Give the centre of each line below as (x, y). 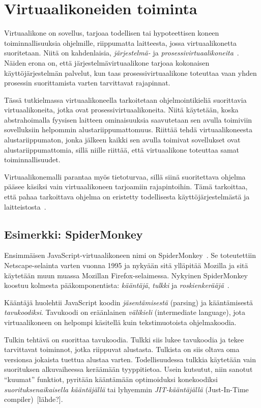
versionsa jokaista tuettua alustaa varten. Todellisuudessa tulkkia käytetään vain (130, 359)
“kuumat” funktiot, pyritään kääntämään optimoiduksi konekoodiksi (111, 379)
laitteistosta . (25, 206)
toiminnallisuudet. (32, 159)
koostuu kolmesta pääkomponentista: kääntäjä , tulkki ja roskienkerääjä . (117, 285)
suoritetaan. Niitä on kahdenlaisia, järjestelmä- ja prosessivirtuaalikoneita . (122, 53)
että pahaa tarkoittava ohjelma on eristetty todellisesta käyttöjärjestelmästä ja (127, 197)
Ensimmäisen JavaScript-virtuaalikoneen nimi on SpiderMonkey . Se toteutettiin (130, 255)
